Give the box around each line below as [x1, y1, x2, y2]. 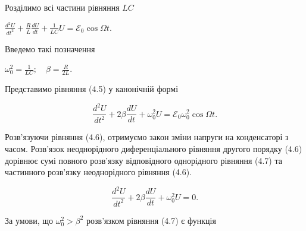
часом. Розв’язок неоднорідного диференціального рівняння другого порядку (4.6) [5, 143, 302, 155]
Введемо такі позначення [5, 42, 95, 55]
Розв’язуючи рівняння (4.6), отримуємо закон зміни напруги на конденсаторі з [5, 131, 289, 143]
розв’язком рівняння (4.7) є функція [86, 214, 216, 226]
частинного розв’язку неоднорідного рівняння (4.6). [5, 166, 192, 178]
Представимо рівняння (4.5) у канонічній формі [5, 82, 179, 94]
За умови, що [5, 214, 54, 226]
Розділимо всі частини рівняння [5, 1, 120, 13]
